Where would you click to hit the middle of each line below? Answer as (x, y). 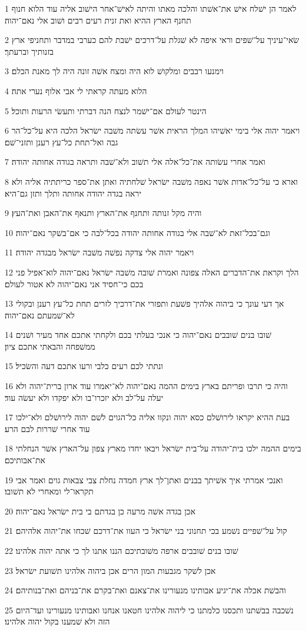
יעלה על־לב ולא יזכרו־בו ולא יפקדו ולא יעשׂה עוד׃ (84, 397)
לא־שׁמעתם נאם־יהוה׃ (40, 315)
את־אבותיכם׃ (25, 460)
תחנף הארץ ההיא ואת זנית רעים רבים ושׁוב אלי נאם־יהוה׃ (98, 20)
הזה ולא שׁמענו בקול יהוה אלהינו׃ (57, 621)
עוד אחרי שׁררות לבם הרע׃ (47, 428)
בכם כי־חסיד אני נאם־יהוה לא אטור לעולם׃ (74, 283)
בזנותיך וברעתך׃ (29, 51)
